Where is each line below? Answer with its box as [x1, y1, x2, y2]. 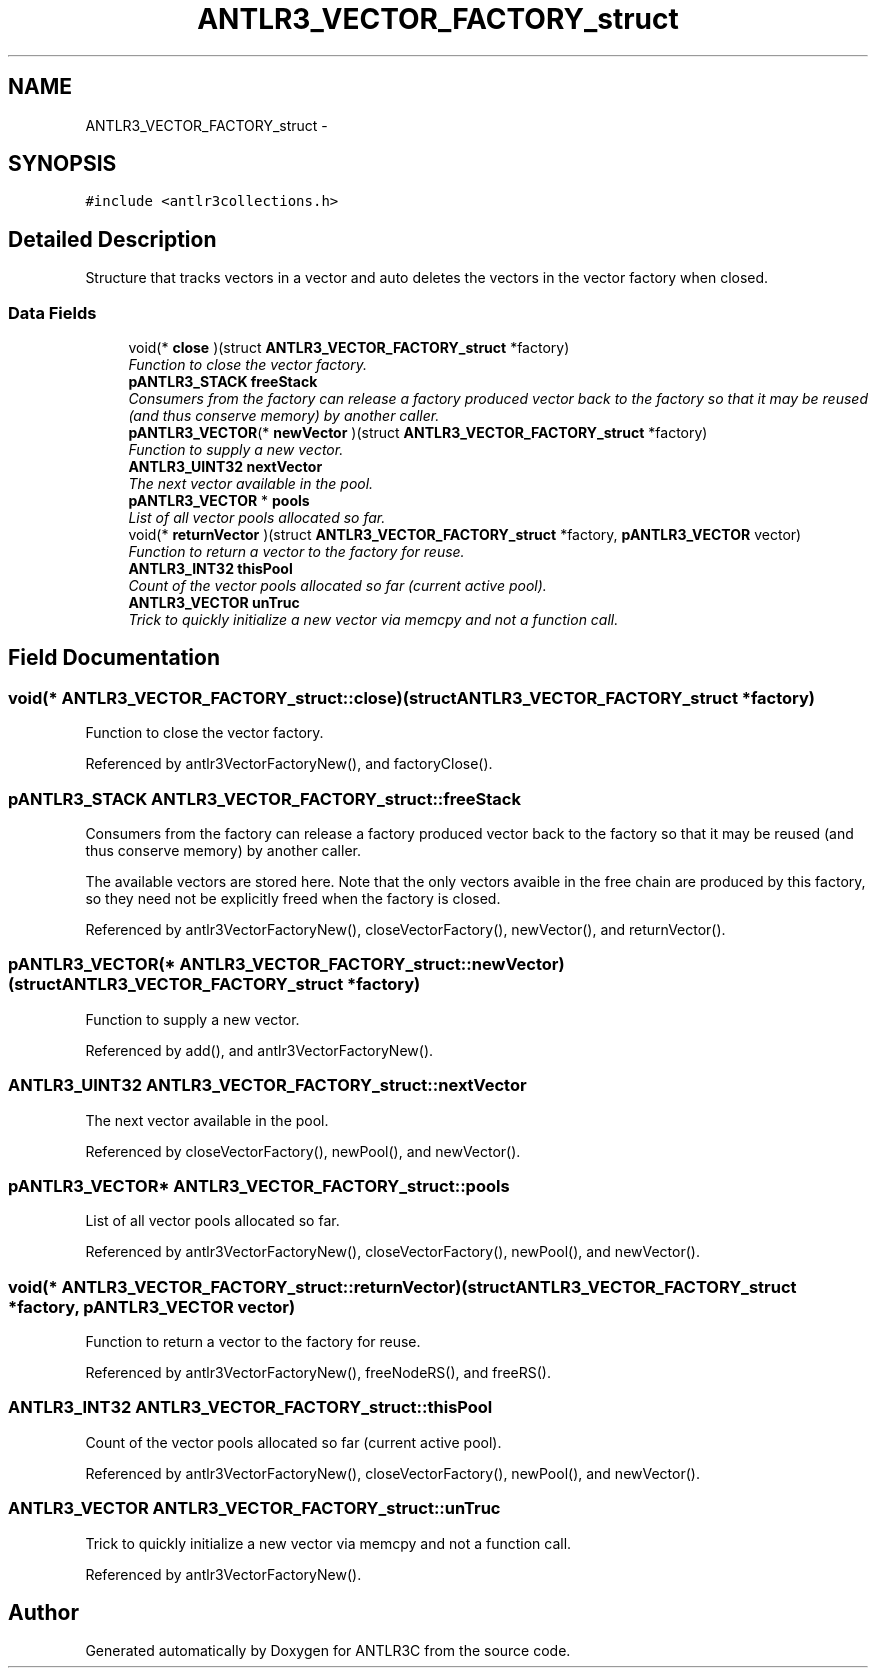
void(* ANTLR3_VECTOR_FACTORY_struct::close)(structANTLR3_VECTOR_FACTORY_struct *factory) [8, 687, 816, 708]
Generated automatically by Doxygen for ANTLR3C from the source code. [85, 1642, 571, 1660]
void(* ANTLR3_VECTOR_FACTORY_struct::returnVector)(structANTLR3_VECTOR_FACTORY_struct [8, 1276, 797, 1297]
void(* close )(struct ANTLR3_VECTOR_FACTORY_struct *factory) [128, 339, 570, 357]
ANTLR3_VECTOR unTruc [128, 594, 300, 612]
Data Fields [8, 302, 97, 323]
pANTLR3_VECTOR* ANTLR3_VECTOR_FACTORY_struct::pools [8, 1175, 510, 1196]
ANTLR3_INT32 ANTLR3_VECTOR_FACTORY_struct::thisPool [8, 1397, 493, 1418]
